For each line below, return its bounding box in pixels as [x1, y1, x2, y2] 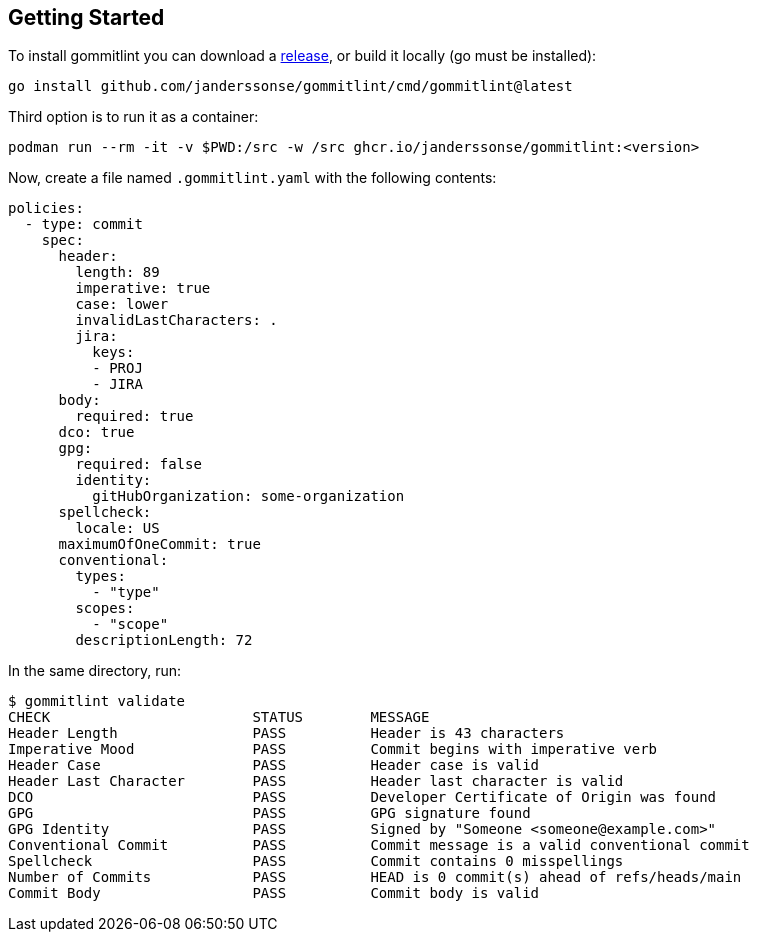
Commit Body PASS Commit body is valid [8, 885, 540, 902]
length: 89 [75, 264, 160, 281]
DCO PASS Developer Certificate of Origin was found [8, 789, 717, 806]
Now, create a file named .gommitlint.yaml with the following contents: [8, 169, 497, 187]
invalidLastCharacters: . [75, 312, 278, 329]
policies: [8, 200, 84, 217]
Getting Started [8, 5, 165, 30]
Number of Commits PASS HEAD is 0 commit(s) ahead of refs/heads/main [8, 869, 742, 886]
